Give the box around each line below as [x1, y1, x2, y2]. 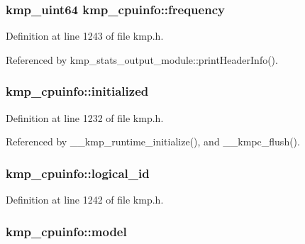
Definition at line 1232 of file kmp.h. [6, 110, 164, 125]
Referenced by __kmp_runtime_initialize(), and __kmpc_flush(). [6, 134, 300, 149]
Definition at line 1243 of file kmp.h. [6, 28, 164, 43]
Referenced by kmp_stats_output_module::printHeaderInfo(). [6, 52, 278, 67]
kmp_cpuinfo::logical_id [6, 164, 150, 182]
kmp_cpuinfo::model [6, 222, 127, 240]
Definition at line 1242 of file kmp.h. [6, 192, 164, 207]
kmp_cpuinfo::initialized [6, 82, 149, 100]
